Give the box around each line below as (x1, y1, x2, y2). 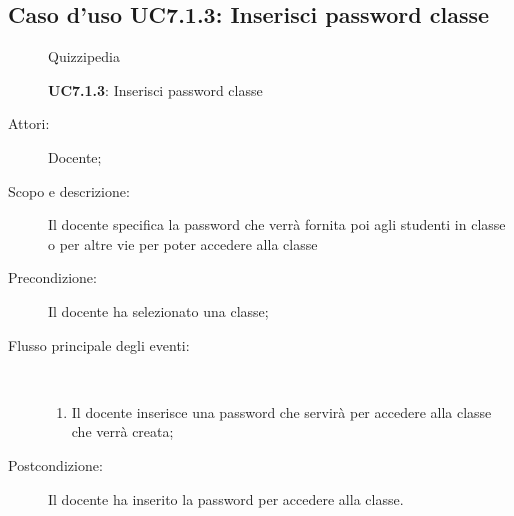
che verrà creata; (71, 421, 174, 442)
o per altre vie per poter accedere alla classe (48, 233, 318, 254)
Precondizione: (8, 267, 97, 288)
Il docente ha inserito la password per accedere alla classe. (48, 488, 404, 509)
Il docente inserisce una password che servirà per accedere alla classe (71, 401, 492, 422)
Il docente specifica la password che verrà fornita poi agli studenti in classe (48, 214, 506, 235)
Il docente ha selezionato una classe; (48, 300, 269, 321)
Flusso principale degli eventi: (8, 334, 190, 355)
